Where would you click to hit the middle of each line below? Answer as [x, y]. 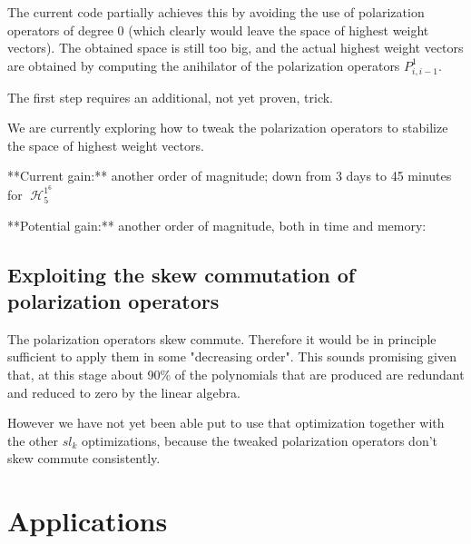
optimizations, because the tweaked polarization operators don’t [260, 440]
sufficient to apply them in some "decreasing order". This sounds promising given [232, 356]
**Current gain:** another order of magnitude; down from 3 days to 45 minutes [230, 176]
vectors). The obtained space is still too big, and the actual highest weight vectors [235, 48]
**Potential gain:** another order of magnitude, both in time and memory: [217, 225]
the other [33, 440]
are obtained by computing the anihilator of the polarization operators [204, 65]
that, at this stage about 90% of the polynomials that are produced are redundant [236, 374]
